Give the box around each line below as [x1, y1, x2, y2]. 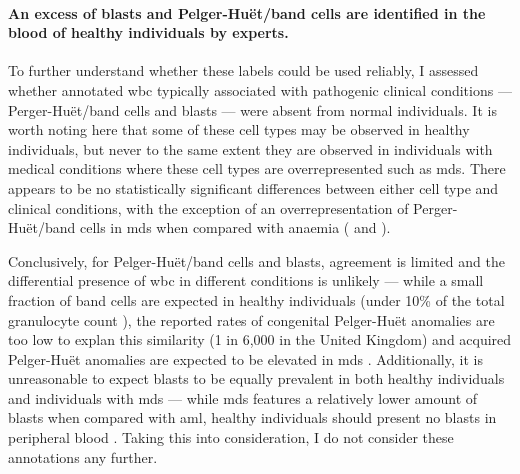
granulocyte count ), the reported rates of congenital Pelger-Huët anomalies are [8, 309, 495, 330]
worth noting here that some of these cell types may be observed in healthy [8, 119, 470, 140]
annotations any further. [8, 446, 158, 467]
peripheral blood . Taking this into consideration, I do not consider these [8, 427, 454, 448]
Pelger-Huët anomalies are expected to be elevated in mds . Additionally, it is [8, 348, 483, 369]
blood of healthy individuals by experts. [8, 22, 289, 43]
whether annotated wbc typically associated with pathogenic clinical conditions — [8, 79, 512, 100]
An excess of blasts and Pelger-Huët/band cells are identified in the [8, 2, 486, 23]
